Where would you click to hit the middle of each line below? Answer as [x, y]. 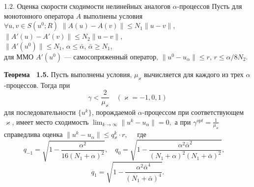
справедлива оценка [33, 134]
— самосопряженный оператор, [111, 56]
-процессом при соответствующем [193, 112]
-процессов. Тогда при [37, 85]
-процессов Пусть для [210, 6]
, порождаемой [113, 112]
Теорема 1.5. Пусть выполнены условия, [68, 74]
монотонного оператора [39, 15]
